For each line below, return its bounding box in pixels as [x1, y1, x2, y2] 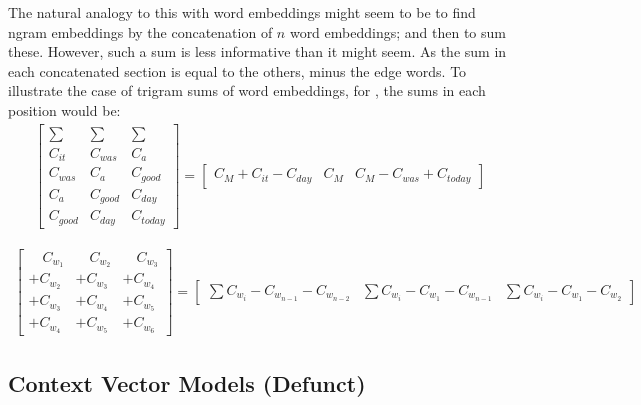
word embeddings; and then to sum [289, 21, 506, 42]
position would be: [8, 99, 121, 120]
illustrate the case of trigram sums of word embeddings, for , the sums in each [8, 80, 486, 101]
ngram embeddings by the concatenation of [8, 21, 273, 42]
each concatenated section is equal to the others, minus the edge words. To [8, 60, 467, 81]
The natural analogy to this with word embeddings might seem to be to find [8, 2, 476, 22]
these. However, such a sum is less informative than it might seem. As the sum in [8, 41, 507, 62]
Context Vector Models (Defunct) [8, 367, 366, 398]
